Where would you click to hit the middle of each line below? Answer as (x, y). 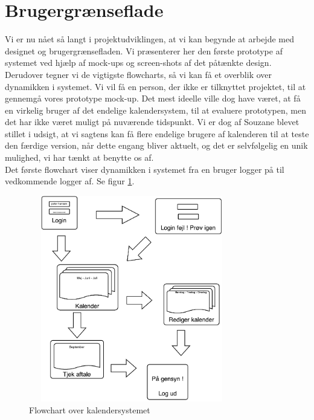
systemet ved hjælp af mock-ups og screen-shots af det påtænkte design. (138, 63)
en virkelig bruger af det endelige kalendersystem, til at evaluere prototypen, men (155, 110)
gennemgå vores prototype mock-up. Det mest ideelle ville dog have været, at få (153, 98)
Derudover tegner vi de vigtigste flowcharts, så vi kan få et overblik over (139, 74)
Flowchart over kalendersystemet (90, 409)
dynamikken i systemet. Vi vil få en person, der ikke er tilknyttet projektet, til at (155, 86)
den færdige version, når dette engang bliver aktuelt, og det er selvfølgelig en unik (156, 145)
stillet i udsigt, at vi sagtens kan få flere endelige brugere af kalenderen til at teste (157, 133)
